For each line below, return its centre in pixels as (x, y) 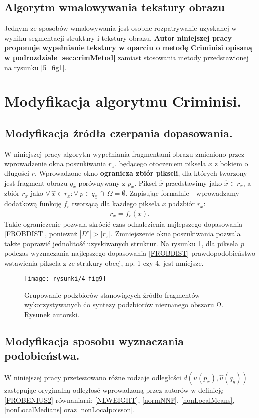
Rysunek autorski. (52, 314)
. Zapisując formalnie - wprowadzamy (182, 193)
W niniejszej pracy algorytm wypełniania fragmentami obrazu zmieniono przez (125, 153)
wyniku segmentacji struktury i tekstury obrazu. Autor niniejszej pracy (118, 38)
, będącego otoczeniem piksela (161, 163)
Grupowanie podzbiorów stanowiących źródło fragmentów (112, 294)
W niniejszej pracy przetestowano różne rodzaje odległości (93, 377)
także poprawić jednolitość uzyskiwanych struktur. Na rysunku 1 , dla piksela (121, 243)
